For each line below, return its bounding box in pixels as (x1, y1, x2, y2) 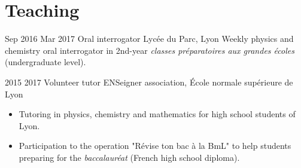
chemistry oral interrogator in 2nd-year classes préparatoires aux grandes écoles (5, 44, 294, 56)
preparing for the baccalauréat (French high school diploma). (19, 151, 240, 163)
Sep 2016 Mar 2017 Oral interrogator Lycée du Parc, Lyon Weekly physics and (5, 32, 294, 45)
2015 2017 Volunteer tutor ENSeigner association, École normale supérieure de (5, 75, 293, 88)
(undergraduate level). (5, 56, 86, 68)
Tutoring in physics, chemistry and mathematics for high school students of (19, 108, 296, 120)
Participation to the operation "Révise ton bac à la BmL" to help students (19, 139, 291, 152)
